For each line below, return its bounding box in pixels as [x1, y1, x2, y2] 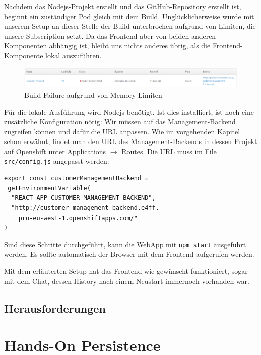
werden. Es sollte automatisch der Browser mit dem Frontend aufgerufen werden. [4, 249, 254, 259]
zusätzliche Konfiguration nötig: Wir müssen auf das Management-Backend [4, 116, 236, 127]
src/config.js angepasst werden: [4, 156, 109, 166]
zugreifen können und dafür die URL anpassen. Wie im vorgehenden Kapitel [4, 126, 240, 136]
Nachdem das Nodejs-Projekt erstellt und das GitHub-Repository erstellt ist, [4, 1, 241, 11]
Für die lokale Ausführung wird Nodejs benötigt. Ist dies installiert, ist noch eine [4, 106, 254, 117]
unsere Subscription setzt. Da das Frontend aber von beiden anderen [4, 30, 216, 41]
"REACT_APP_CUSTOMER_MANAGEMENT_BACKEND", [11, 194, 156, 202]
